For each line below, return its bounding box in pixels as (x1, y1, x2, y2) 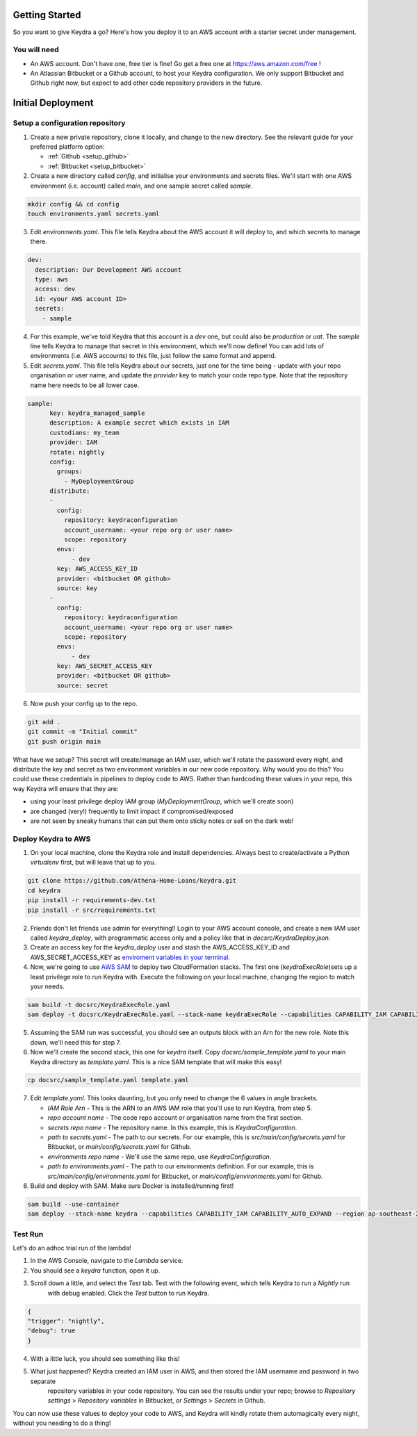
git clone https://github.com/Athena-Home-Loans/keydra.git (27, 876, 237, 885)
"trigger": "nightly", (27, 1317, 105, 1325)
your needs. (30, 982, 65, 990)
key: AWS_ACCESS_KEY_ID (56, 565, 138, 573)
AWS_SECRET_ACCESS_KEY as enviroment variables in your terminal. (30, 953, 231, 961)
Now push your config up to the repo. (30, 699, 138, 708)
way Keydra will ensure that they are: (13, 784, 119, 792)
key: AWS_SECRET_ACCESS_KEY (56, 662, 153, 670)
